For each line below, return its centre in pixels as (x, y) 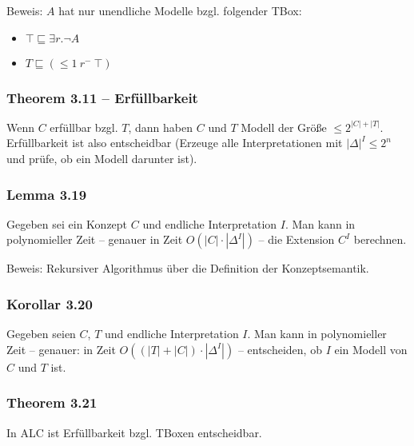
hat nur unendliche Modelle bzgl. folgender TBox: (180, 10)
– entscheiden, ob (280, 349)
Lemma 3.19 (47, 194)
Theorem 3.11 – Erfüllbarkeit (102, 97)
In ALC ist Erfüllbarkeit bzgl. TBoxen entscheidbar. (134, 432)
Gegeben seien (41, 334)
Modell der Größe (284, 127)
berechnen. (380, 239)
